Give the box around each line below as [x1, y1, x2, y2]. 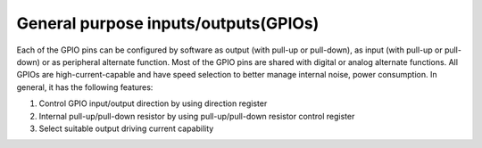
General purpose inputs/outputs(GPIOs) [16, 13, 320, 33]
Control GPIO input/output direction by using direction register [38, 98, 268, 109]
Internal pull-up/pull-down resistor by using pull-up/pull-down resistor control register [38, 111, 355, 121]
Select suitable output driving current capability [38, 123, 214, 134]
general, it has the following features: [16, 81, 154, 93]
